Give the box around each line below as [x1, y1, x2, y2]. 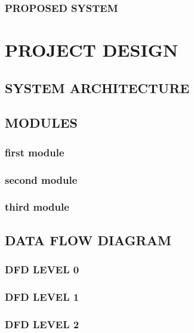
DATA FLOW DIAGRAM [5, 230, 171, 249]
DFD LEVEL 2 [5, 316, 79, 331]
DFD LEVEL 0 [5, 262, 79, 277]
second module [5, 172, 78, 187]
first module [5, 144, 64, 159]
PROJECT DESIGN [5, 38, 178, 62]
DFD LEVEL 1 [5, 289, 79, 304]
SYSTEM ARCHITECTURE [5, 78, 190, 97]
